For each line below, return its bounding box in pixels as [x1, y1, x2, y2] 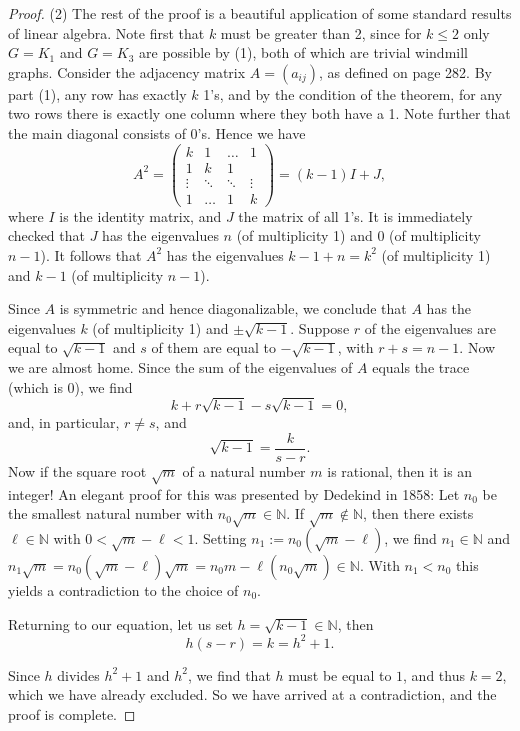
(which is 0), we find [8, 376, 133, 397]
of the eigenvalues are [364, 317, 496, 338]
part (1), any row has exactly [8, 83, 187, 104]
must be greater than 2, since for [220, 22, 422, 43]
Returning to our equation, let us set [8, 613, 233, 634]
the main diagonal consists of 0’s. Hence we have [8, 122, 306, 143]
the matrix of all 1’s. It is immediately [238, 205, 473, 226]
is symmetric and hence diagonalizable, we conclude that [59, 298, 407, 319]
